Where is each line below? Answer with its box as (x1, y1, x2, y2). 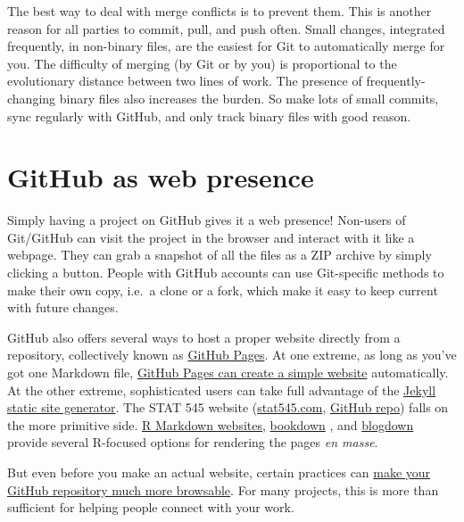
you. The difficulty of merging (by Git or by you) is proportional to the (7, 54, 397, 72)
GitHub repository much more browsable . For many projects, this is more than (7, 480, 439, 499)
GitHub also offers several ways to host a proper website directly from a (7, 327, 401, 346)
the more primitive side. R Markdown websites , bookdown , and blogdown (7, 415, 414, 434)
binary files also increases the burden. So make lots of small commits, (59, 88, 439, 107)
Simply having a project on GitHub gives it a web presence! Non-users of (7, 211, 406, 229)
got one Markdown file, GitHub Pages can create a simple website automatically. (7, 363, 449, 382)
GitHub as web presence (7, 159, 314, 195)
